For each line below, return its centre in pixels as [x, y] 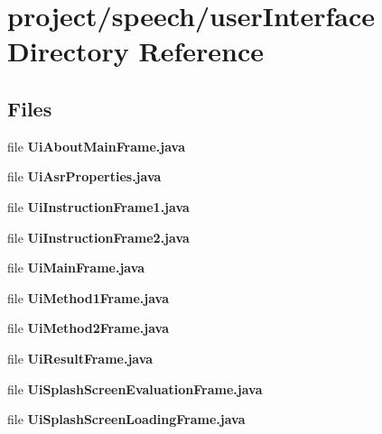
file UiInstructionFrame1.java [98, 206]
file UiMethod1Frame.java [89, 297]
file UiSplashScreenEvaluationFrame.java [135, 388]
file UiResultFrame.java [80, 358]
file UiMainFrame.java [76, 268]
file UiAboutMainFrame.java [96, 146]
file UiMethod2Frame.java [89, 328]
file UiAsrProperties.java [84, 176]
